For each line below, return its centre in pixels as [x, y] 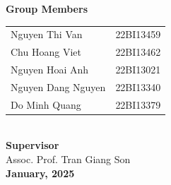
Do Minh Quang [46, 104]
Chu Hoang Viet [46, 52]
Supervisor [33, 145]
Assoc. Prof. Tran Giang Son [68, 159]
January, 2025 [40, 173]
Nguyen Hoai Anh [50, 70]
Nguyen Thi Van [47, 34]
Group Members [47, 8]
